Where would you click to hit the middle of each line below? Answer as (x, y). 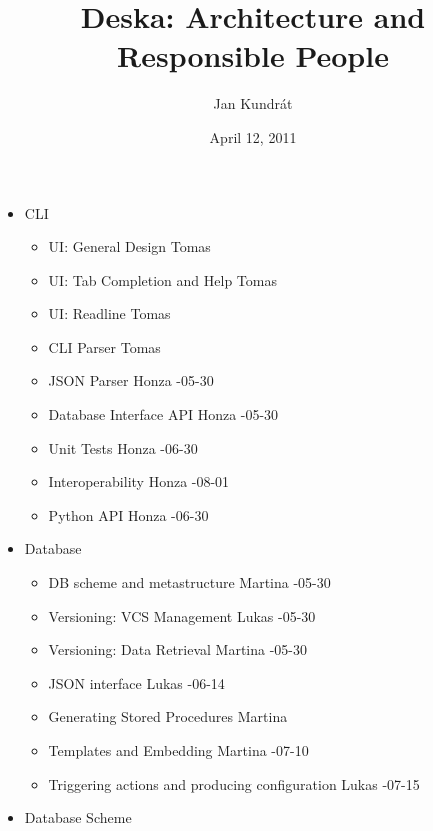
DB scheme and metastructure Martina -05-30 (189, 582)
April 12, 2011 (253, 136)
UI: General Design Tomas (129, 246)
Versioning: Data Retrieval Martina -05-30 (178, 649)
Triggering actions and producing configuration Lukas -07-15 (234, 783)
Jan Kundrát (253, 103)
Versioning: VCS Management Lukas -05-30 (182, 615)
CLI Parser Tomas (104, 346)
